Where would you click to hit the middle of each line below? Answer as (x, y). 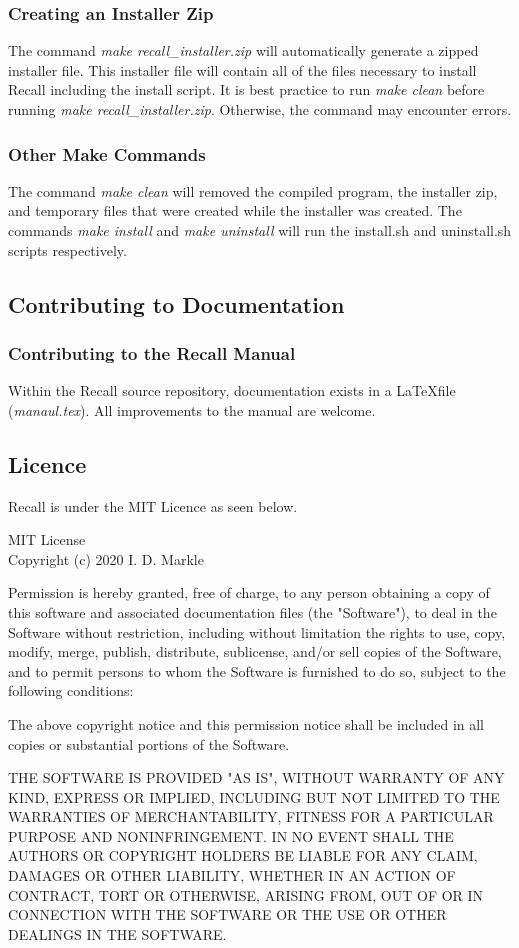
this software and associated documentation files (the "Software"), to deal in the (252, 611)
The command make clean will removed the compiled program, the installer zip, (253, 190)
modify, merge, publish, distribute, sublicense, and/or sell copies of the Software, (255, 651)
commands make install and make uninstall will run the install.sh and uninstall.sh (260, 230)
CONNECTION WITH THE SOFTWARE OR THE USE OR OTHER (227, 914)
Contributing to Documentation (176, 303)
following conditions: (71, 690)
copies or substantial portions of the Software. (149, 743)
